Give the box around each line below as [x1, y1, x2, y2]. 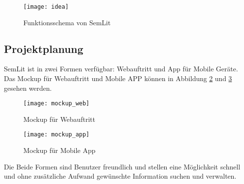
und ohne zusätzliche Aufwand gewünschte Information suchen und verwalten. [4, 171, 237, 181]
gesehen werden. [4, 83, 52, 93]
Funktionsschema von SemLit [23, 17, 111, 27]
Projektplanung [4, 41, 84, 56]
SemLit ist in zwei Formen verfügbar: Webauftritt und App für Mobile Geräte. [4, 64, 238, 74]
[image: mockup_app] [23, 131, 90, 138]
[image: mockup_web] [23, 100, 90, 107]
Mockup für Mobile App [23, 145, 96, 155]
